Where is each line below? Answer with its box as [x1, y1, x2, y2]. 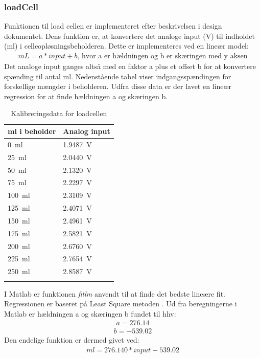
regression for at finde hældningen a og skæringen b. [4, 91, 168, 101]
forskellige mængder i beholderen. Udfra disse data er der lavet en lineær [4, 81, 232, 92]
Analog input [63, 126, 110, 136]
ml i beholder [8, 126, 56, 136]
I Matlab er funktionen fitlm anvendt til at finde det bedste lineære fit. [4, 288, 225, 299]
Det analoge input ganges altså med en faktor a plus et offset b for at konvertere [4, 61, 256, 72]
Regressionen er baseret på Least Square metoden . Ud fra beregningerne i [4, 298, 237, 309]
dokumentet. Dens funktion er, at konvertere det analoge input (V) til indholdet [4, 30, 255, 41]
